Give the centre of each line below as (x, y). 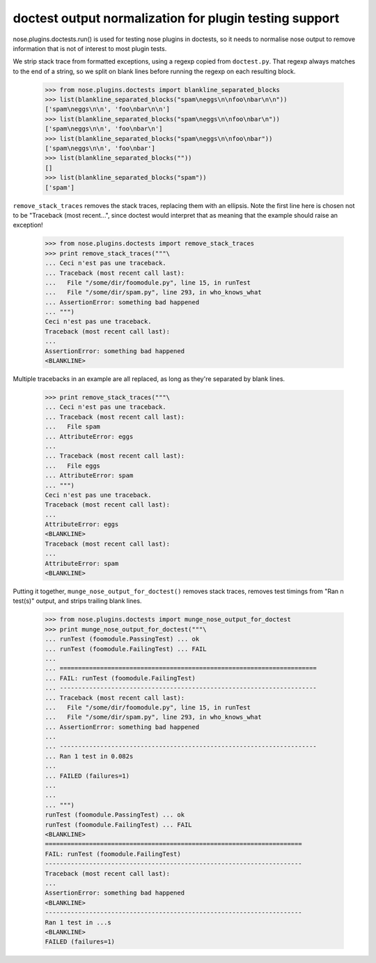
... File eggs (73, 465)
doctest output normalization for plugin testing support (176, 18)
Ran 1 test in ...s (78, 922)
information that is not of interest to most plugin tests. (90, 48)
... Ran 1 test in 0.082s (89, 756)
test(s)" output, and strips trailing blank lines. (77, 601)
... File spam (73, 427)
